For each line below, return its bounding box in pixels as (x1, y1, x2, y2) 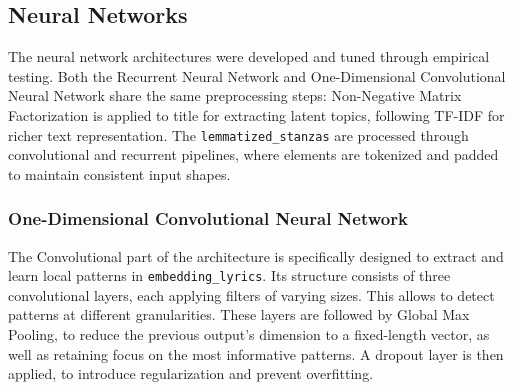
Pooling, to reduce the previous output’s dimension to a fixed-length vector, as (8, 324, 490, 345)
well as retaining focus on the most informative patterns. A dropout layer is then (8, 343, 504, 364)
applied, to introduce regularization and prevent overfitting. (8, 363, 374, 384)
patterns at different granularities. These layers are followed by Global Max (8, 304, 470, 325)
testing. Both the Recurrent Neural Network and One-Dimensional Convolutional (8, 65, 506, 86)
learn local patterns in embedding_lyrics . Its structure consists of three (8, 265, 451, 286)
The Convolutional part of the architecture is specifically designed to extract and (8, 245, 504, 266)
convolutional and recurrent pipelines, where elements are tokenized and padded (8, 144, 499, 165)
